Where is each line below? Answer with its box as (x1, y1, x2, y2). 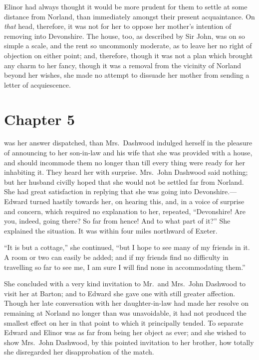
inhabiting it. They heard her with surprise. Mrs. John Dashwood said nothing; (4, 167, 248, 177)
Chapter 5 (4, 109, 75, 129)
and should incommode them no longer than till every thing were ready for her (4, 157, 245, 167)
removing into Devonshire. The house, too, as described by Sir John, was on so (4, 30, 245, 41)
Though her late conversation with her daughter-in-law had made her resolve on (4, 298, 249, 308)
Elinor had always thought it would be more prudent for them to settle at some (4, 1, 248, 11)
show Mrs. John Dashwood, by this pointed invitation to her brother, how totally (4, 337, 254, 347)
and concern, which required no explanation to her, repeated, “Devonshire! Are (4, 206, 246, 216)
